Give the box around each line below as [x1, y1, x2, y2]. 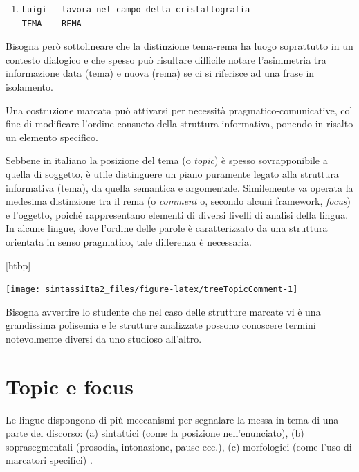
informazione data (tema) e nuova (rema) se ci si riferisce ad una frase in [6, 66, 315, 80]
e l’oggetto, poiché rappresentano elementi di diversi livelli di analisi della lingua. [6, 207, 349, 221]
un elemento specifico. [6, 129, 98, 144]
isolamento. [6, 79, 53, 93]
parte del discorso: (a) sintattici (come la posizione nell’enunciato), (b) [6, 426, 304, 440]
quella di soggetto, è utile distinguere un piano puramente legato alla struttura [6, 166, 339, 181]
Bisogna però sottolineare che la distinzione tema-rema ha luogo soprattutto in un [6, 39, 353, 53]
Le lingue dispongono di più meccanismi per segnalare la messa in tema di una [6, 412, 339, 426]
